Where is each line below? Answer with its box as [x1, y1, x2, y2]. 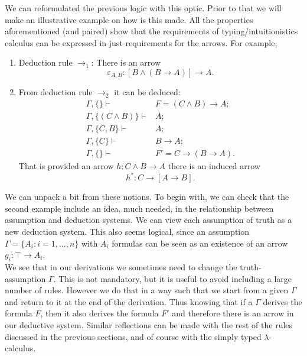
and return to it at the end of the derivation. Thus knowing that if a [5, 295, 253, 308]
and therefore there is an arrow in [172, 307, 294, 319]
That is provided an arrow [18, 160, 114, 172]
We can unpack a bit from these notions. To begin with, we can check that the [5, 190, 289, 203]
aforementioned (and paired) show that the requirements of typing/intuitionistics [5, 25, 298, 37]
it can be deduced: [114, 86, 181, 98]
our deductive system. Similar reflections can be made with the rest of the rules [5, 319, 293, 331]
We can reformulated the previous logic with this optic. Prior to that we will [5, 2, 282, 14]
